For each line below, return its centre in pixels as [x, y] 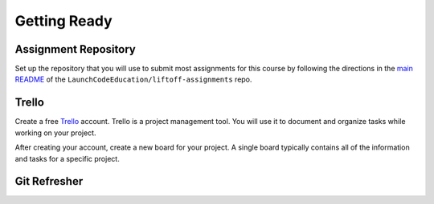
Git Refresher [49, 181]
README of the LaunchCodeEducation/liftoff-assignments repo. [133, 79]
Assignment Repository [75, 49]
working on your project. [55, 133]
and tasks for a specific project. [67, 158]
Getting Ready [63, 21]
